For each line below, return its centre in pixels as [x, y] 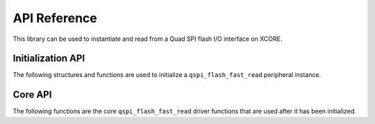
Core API [32, 95]
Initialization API [49, 59]
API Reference [55, 18]
